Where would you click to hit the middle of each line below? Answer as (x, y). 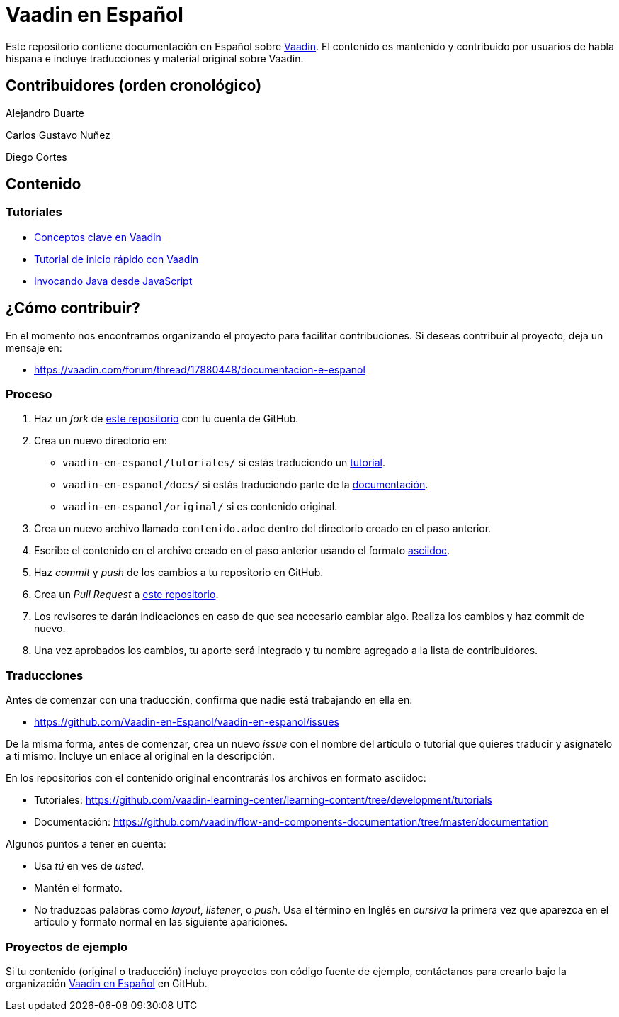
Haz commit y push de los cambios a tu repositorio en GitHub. (179, 573)
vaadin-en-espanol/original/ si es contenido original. (200, 507)
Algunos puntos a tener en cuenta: (86, 844)
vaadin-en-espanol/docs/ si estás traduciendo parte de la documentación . (245, 485)
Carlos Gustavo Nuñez (58, 135)
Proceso (29, 394)
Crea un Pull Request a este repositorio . (126, 595)
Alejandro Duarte (45, 113)
